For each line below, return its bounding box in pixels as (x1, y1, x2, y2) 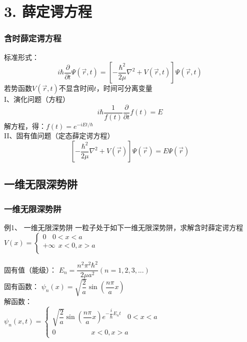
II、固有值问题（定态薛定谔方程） (4, 130, 114, 141)
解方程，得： (4, 120, 46, 131)
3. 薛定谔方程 (4, 1, 92, 21)
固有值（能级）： (4, 264, 56, 275)
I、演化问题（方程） (4, 94, 70, 104)
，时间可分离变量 (96, 83, 152, 93)
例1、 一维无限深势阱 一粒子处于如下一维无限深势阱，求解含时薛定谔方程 (4, 222, 243, 233)
